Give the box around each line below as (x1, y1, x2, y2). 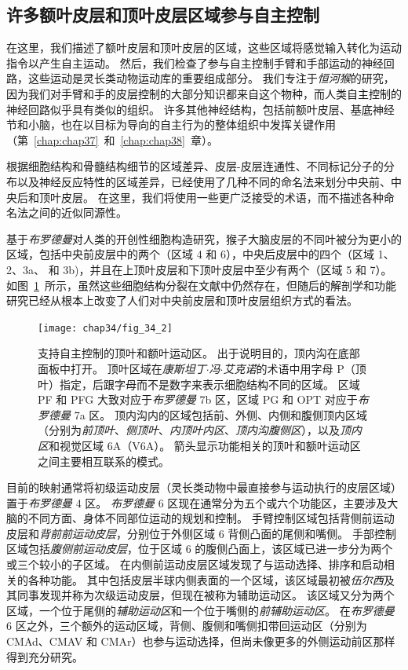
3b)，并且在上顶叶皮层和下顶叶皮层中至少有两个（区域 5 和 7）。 (63, 261, 392, 277)
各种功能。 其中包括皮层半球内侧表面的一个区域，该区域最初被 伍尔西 (27, 571, 384, 588)
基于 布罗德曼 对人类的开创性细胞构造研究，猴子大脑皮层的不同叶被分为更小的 (6, 230, 402, 247)
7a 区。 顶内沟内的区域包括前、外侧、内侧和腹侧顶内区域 (74, 406, 367, 423)
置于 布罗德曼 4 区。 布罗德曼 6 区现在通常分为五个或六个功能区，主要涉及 (6, 494, 388, 511)
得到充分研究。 (6, 648, 83, 665)
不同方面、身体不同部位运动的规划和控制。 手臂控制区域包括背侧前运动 (27, 510, 395, 526)
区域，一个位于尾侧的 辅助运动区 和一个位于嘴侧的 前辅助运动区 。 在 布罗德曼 (6, 602, 395, 618)
